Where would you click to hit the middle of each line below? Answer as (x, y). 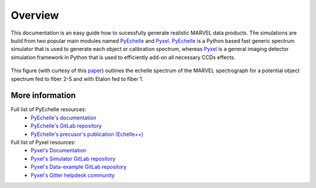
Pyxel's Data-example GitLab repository (79, 167)
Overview (35, 15)
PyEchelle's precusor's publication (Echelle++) (87, 134)
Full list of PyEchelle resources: (49, 110)
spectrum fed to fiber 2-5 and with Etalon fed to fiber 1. (77, 78)
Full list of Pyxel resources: (43, 142)
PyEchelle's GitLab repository (66, 126)
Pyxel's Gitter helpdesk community (73, 175)
